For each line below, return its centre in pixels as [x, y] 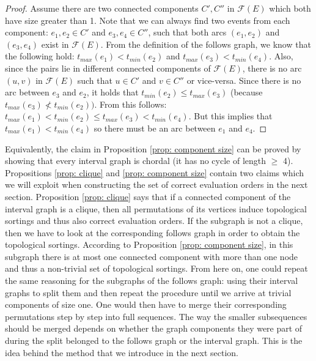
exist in [55, 44]
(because [246, 92]
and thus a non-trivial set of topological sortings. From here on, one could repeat [156, 268]
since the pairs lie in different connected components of [108, 68]
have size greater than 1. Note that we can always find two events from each [148, 20]
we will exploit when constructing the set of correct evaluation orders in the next [156, 184]
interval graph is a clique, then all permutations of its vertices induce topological [156, 208]
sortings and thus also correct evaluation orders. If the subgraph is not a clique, [154, 221]
